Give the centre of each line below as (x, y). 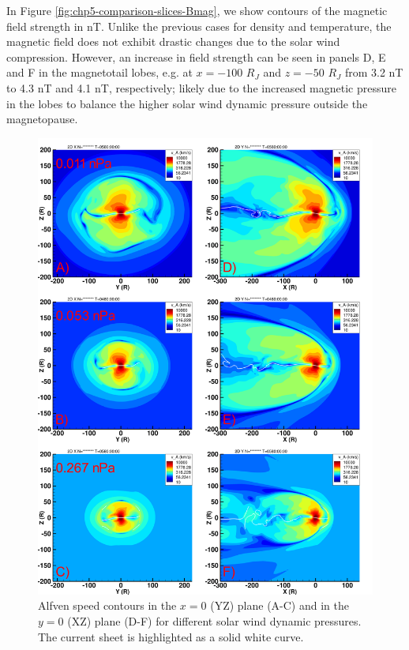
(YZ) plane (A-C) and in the (280, 605)
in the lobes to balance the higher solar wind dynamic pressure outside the (187, 103)
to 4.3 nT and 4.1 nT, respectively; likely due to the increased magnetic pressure (201, 87)
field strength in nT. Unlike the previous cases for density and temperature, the (199, 26)
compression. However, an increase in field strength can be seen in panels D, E (196, 56)
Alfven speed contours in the (107, 605)
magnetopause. (42, 119)
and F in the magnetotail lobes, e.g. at (99, 72)
